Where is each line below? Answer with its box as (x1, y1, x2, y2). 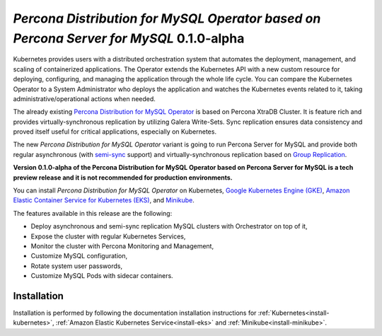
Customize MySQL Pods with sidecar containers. (30, 272, 173, 280)
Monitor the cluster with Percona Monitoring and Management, (30, 241, 214, 250)
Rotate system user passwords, (30, 262, 123, 270)
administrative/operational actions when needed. (13, 94, 156, 103)
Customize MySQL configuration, (30, 252, 128, 260)
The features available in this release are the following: (13, 209, 173, 217)
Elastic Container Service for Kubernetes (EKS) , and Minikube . (13, 196, 195, 204)
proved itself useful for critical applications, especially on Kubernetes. (13, 127, 217, 136)
